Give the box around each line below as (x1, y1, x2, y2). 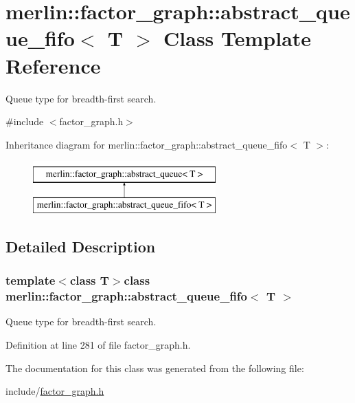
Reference (5, 51, 101, 79)
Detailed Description (5, 235, 156, 257)
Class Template (163, 24, 312, 52)
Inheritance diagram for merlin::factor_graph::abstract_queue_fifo (5, 137, 288, 151)
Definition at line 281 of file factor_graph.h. (5, 337, 191, 351)
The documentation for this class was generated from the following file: (5, 360, 304, 375)
